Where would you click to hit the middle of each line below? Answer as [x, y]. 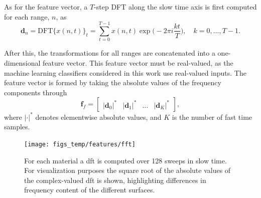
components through [36, 92]
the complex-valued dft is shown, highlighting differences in [115, 180]
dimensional [22, 62]
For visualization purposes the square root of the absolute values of [127, 170]
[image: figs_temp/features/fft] [80, 144]
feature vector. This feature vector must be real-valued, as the [138, 62]
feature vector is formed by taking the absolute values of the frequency [113, 82]
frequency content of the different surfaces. [90, 190]
